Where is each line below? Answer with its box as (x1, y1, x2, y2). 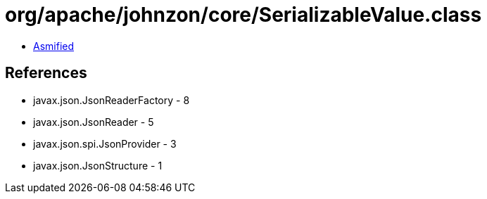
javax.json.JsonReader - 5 (33, 115, 154, 128)
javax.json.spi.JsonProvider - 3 (33, 137, 177, 150)
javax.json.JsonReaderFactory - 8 (33, 94, 190, 106)
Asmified (33, 39, 75, 52)
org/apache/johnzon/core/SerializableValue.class (5, 3, 482, 27)
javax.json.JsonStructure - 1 (33, 159, 163, 172)
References (5, 64, 87, 82)
